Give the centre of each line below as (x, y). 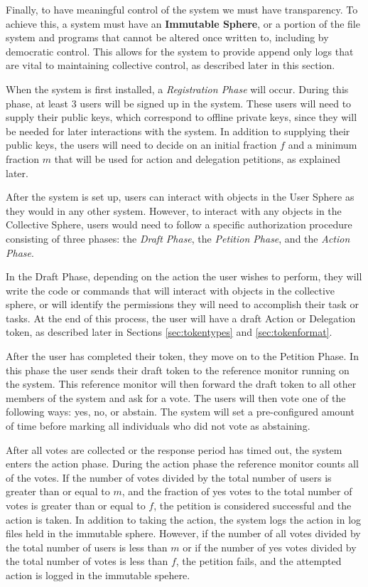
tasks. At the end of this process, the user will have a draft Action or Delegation (181, 318)
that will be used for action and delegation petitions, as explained (197, 158)
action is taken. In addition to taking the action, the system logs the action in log (184, 519)
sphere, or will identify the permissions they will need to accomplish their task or (182, 304)
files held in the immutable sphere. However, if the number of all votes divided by (183, 533)
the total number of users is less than (87, 547)
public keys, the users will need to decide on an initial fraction (141, 145)
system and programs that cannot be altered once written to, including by (167, 37)
